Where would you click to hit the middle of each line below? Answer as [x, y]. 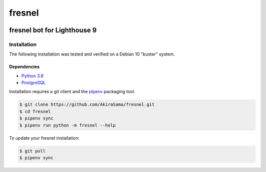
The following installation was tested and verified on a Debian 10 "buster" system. [92, 54]
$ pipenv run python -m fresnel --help [67, 125]
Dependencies [24, 67]
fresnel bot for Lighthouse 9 [53, 30]
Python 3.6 [33, 75]
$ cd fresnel [35, 111]
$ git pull [33, 151]
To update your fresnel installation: [44, 138]
